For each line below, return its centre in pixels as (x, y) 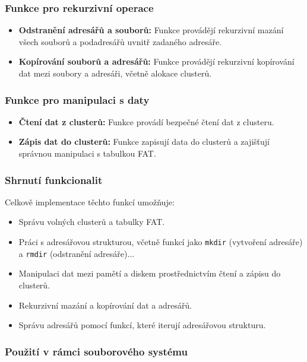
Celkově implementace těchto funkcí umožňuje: (90, 201)
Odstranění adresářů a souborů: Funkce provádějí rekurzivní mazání (151, 30)
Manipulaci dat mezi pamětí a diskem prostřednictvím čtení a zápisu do (150, 273)
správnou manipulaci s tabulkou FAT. (87, 153)
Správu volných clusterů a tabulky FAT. (92, 222)
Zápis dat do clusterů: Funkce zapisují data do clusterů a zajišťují (144, 142)
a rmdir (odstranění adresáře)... (77, 253)
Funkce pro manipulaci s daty (77, 99)
